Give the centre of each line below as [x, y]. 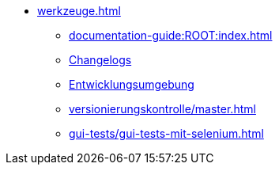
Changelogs [100, 60]
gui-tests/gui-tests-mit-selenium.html [166, 133]
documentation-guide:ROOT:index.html [171, 35]
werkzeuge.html [79, 11]
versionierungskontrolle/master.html [162, 109]
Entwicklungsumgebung [132, 84]
